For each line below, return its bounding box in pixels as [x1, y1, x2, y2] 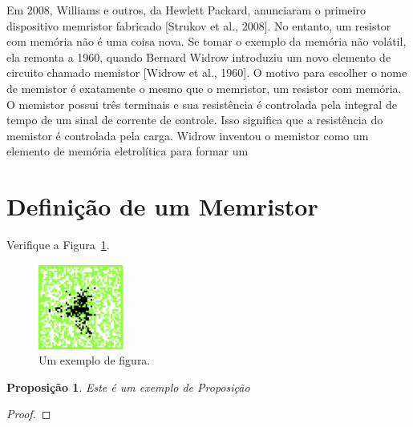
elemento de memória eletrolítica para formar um [6, 143, 249, 159]
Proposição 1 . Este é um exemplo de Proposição [6, 378, 250, 395]
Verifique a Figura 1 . [6, 236, 110, 253]
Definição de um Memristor [6, 190, 318, 223]
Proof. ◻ [6, 405, 51, 422]
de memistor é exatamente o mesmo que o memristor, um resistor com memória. [6, 79, 402, 96]
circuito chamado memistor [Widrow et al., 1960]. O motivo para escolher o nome [6, 64, 407, 81]
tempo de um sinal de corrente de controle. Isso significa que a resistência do [6, 111, 383, 128]
